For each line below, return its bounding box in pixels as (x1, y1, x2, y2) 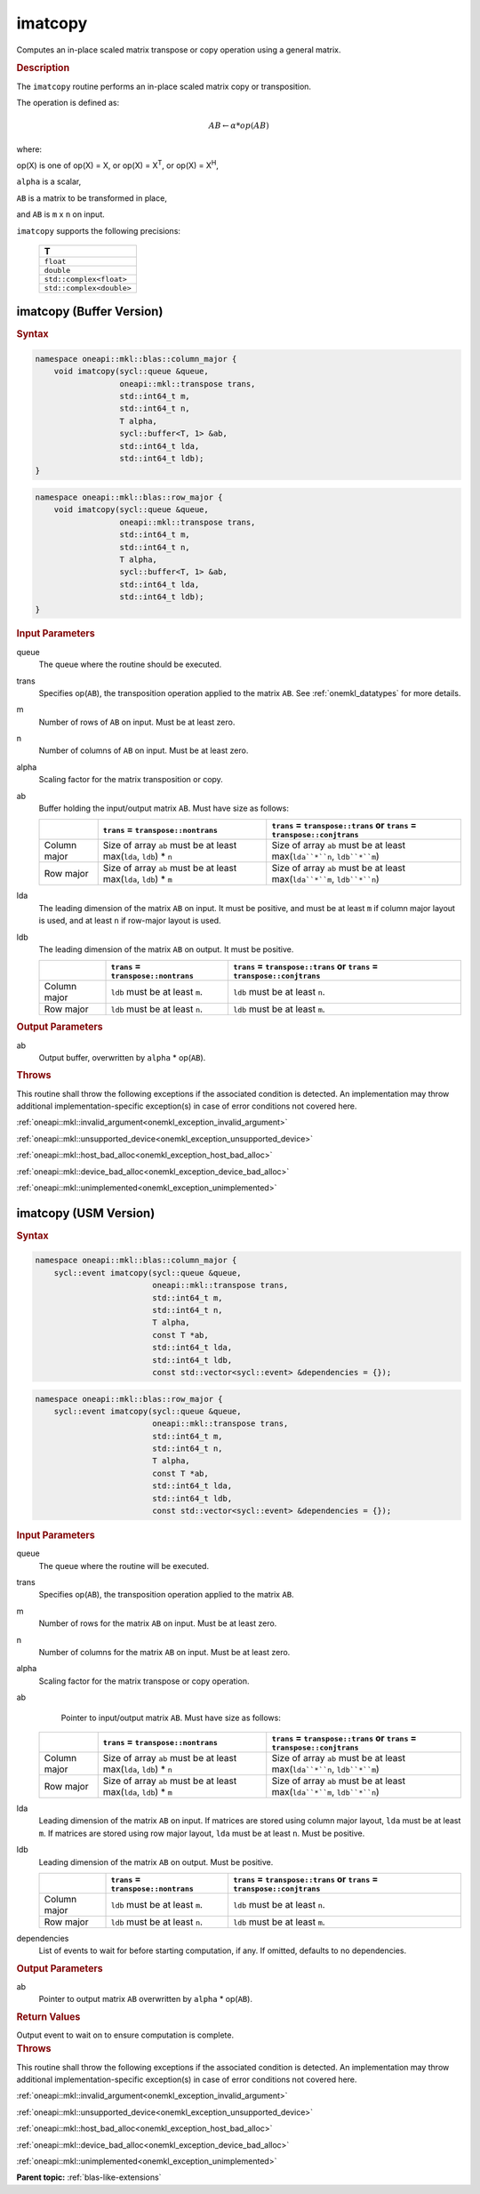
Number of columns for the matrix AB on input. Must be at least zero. (38, 1647, 291, 1658)
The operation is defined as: (16, 97, 120, 108)
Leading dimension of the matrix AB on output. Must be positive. (38, 1856, 274, 1867)
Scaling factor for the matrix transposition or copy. (38, 774, 224, 785)
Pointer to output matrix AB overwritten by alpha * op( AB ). (38, 1994, 253, 2005)
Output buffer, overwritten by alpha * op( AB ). (38, 1053, 206, 1063)
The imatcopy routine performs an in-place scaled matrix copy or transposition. (16, 81, 311, 92)
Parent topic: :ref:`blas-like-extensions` (16, 2172, 162, 2182)
